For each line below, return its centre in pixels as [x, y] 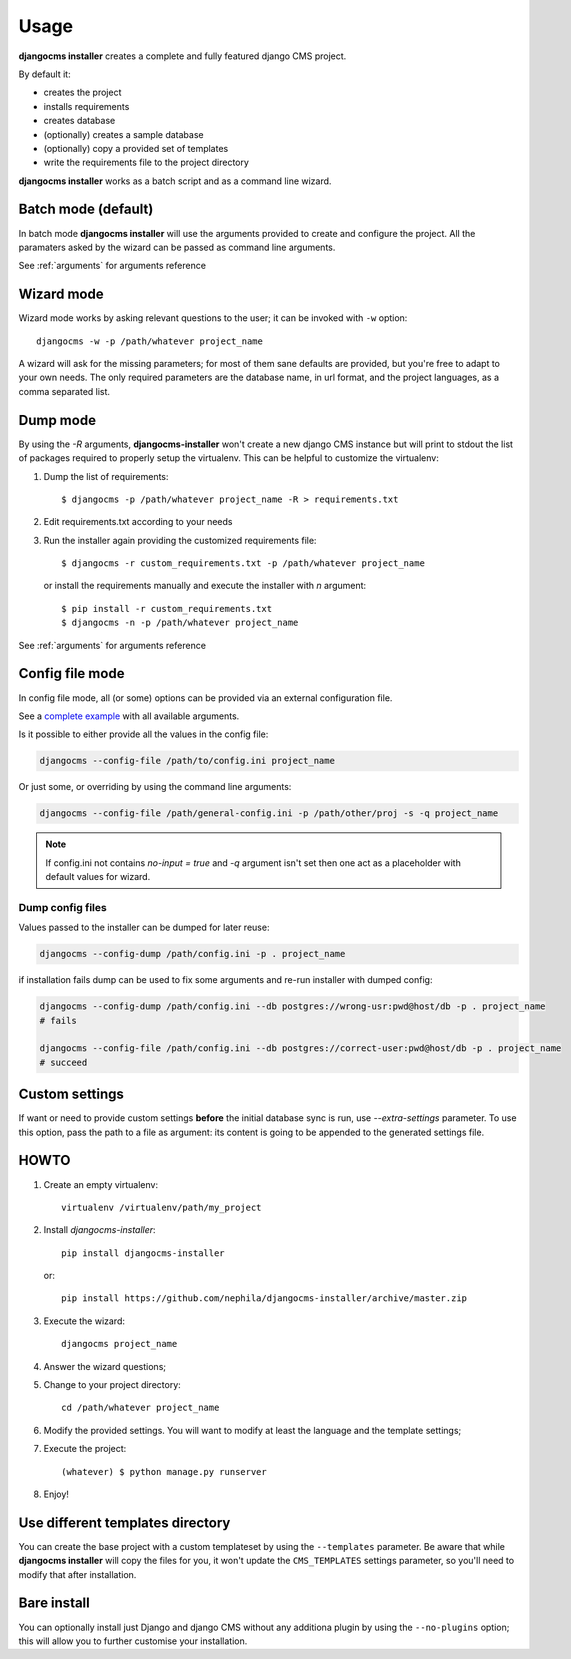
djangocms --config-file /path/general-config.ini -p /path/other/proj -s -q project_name [269, 813]
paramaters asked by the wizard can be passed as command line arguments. [177, 247]
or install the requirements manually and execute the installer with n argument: [205, 586]
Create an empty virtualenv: [101, 1184]
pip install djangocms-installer [143, 1253]
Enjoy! [56, 1494]
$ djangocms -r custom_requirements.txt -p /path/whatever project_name [243, 563]
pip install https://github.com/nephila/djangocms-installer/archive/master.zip [264, 1298]
